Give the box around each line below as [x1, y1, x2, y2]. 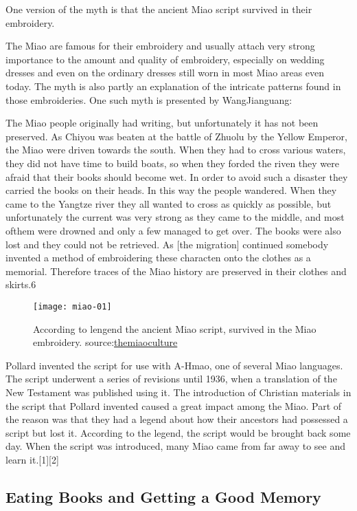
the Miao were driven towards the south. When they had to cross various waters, [5, 142, 346, 157]
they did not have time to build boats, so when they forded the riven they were [5, 155, 339, 170]
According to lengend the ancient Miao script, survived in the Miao [33, 321, 316, 336]
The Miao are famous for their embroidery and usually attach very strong [5, 39, 315, 53]
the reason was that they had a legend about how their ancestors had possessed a [5, 412, 348, 426]
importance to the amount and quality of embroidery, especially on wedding [5, 52, 325, 66]
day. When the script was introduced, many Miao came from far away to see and [5, 439, 346, 453]
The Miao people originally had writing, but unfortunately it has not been [5, 116, 319, 130]
